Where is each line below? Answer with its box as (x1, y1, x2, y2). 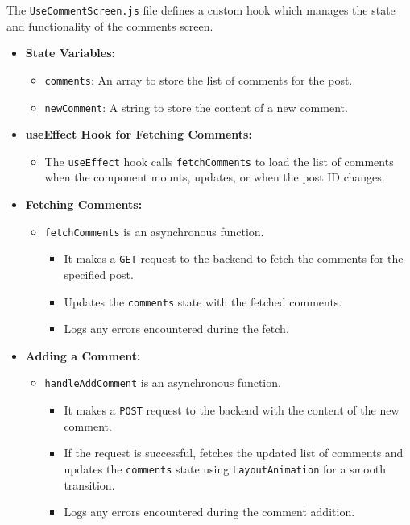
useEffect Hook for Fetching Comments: (25, 126, 252, 143)
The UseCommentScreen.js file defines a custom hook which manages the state (6, 2, 396, 18)
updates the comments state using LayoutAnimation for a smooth (64, 460, 386, 477)
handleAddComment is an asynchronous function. (44, 374, 281, 391)
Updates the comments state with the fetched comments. (64, 293, 342, 310)
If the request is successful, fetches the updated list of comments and (64, 444, 404, 461)
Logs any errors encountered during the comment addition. (64, 503, 355, 520)
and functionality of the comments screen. (6, 17, 213, 34)
